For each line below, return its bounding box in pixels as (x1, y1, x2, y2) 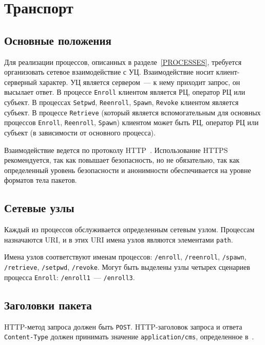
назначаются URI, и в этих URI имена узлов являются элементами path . (4, 234, 233, 245)
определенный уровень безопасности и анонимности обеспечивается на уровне (4, 164, 251, 175)
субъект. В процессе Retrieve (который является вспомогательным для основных (4, 107, 261, 117)
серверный (4, 76, 37, 87)
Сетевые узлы (4, 200, 74, 216)
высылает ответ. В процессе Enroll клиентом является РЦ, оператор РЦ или (4, 87, 245, 97)
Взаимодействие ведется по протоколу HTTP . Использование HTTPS (4, 144, 228, 155)
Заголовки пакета (4, 297, 92, 313)
